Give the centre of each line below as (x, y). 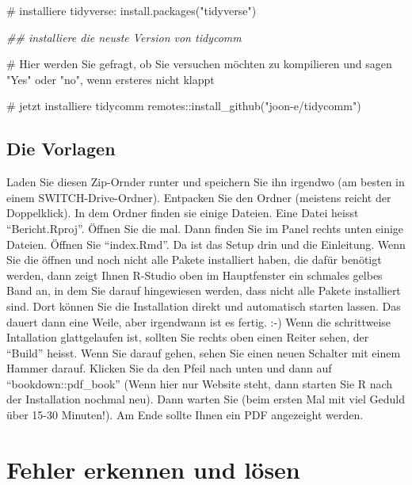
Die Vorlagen (61, 149)
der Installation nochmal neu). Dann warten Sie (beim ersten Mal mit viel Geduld (206, 399)
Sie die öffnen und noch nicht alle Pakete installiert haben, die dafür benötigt (194, 260)
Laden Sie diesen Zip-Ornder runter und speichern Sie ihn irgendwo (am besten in (206, 182)
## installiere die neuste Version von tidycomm (124, 37)
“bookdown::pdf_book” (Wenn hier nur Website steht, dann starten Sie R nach (200, 383)
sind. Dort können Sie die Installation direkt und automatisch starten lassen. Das (204, 306)
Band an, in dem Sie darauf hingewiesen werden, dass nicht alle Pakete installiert (204, 290)
